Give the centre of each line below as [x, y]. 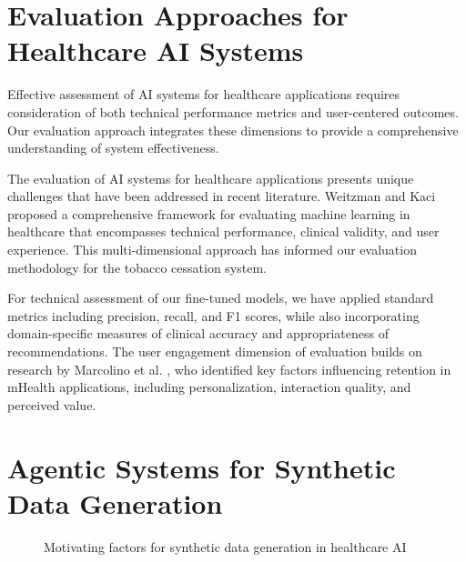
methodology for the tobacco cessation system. [137, 267]
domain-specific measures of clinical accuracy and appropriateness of [198, 333]
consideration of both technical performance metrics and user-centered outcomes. [233, 111]
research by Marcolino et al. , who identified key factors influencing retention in [229, 369]
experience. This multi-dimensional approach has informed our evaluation [212, 250]
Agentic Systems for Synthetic [202, 467]
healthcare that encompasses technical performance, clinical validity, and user [223, 231]
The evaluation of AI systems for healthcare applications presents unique [211, 178]
